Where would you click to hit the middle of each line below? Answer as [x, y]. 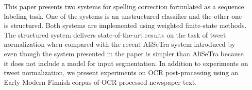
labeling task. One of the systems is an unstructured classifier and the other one [123, 16]
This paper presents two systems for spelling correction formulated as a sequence [124, 6]
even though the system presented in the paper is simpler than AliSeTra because [124, 53]
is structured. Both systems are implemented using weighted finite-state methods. [125, 25]
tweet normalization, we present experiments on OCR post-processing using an [121, 72]
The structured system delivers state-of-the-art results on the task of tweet [115, 34]
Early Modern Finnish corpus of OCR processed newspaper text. [101, 82]
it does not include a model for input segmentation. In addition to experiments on [126, 63]
